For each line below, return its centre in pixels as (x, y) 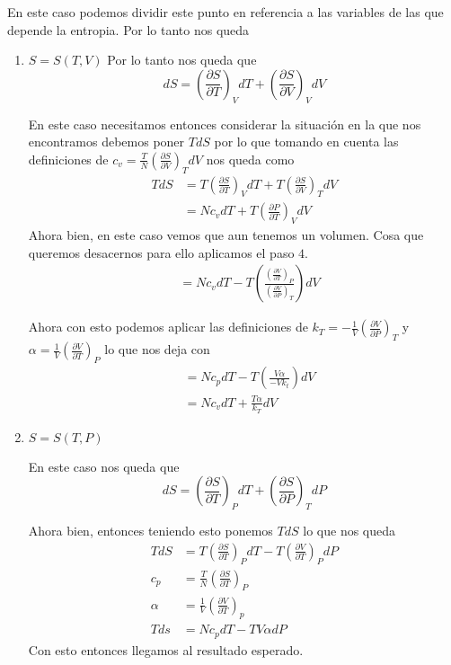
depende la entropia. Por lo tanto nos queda (128, 29)
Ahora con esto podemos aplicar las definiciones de (168, 327)
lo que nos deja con (157, 349)
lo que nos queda (349, 531)
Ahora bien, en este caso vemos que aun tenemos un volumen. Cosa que (226, 235)
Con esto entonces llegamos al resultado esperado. (166, 649)
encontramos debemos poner (106, 142)
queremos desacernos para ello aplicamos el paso (161, 252)
